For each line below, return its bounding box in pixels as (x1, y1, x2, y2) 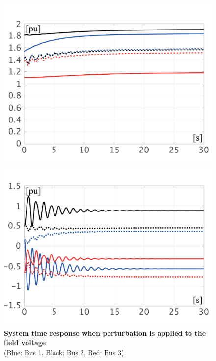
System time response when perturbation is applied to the (4, 328, 206, 338)
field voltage (4, 337, 46, 348)
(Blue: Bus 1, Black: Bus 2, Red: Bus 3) (4, 347, 124, 357)
